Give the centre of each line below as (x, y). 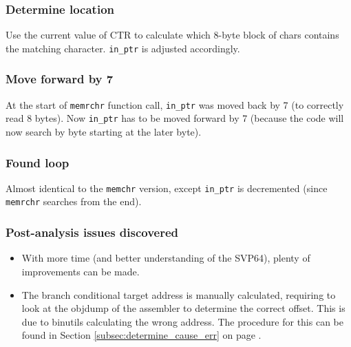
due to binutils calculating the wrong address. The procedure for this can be (182, 321)
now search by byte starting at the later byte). (104, 132)
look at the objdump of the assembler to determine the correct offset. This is (183, 308)
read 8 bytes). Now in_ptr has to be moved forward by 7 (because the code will (175, 118)
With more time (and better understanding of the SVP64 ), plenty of (166, 258)
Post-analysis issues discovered (92, 232)
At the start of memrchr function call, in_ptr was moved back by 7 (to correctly (175, 104)
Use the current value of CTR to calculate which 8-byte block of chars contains (172, 35)
